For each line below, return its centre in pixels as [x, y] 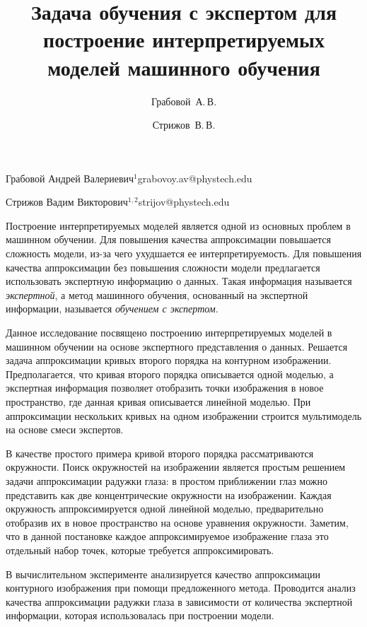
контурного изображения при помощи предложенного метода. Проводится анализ [181, 588]
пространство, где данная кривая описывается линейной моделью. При [158, 402]
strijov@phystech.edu [184, 202]
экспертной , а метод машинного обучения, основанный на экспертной [157, 294]
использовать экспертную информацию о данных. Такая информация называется [179, 281]
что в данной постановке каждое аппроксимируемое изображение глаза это [167, 536]
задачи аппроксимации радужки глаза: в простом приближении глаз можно [167, 480]
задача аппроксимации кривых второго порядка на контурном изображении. [169, 360]
